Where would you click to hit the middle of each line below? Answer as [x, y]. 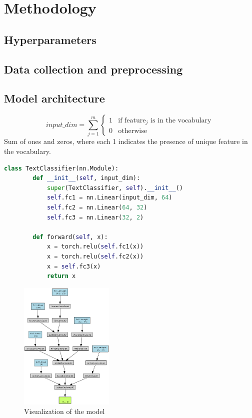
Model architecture [54, 98]
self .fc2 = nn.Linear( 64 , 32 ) [97, 208]
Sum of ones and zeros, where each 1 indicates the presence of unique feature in [126, 141]
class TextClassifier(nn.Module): [61, 168]
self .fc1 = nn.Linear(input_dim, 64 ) [109, 198]
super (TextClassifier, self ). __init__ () [115, 188]
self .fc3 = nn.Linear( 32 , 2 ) [95, 217]
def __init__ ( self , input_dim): [86, 178]
